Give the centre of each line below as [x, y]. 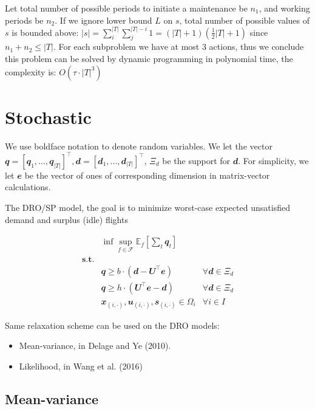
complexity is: [31, 71]
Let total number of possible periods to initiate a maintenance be [126, 8]
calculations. [28, 187]
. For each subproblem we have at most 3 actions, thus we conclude [178, 46]
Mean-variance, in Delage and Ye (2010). [95, 345]
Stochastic [48, 116]
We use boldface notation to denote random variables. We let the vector [139, 146]
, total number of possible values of [245, 20]
